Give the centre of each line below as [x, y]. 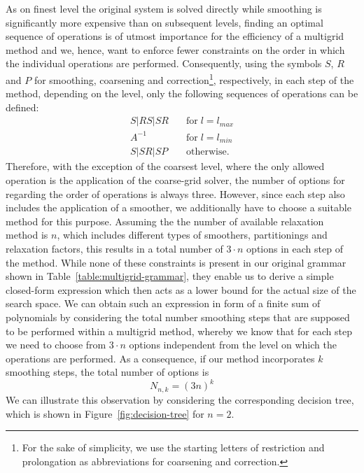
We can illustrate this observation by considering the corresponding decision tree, [180, 399]
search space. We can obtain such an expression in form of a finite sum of [163, 303]
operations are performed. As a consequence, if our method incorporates [160, 358]
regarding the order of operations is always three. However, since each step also [175, 193]
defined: [22, 107]
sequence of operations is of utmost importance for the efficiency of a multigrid [175, 36]
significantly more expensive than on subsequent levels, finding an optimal [164, 22]
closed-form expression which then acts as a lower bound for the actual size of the [181, 289]
